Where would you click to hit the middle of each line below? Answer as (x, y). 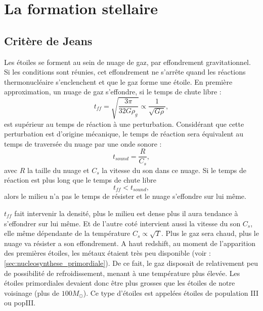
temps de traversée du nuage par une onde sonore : (83, 143)
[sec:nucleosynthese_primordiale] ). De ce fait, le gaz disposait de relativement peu (131, 263)
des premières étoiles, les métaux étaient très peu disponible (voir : (107, 253)
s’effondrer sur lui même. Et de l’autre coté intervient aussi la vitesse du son (122, 223)
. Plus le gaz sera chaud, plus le (210, 233)
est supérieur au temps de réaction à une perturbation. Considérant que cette (124, 124)
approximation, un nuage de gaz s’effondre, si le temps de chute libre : (113, 92)
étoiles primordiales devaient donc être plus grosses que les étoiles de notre (120, 283)
